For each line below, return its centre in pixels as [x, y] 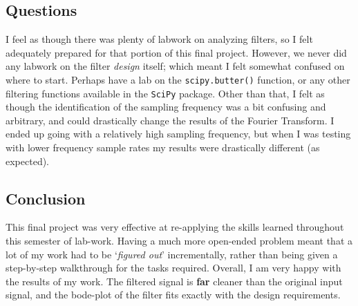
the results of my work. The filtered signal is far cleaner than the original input [174, 281]
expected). [27, 161]
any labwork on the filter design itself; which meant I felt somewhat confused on [175, 66]
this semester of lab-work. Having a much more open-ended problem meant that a [179, 241]
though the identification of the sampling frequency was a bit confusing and [166, 107]
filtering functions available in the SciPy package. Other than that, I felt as [165, 93]
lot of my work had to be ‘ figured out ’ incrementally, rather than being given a [172, 254]
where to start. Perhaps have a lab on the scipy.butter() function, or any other [178, 79]
